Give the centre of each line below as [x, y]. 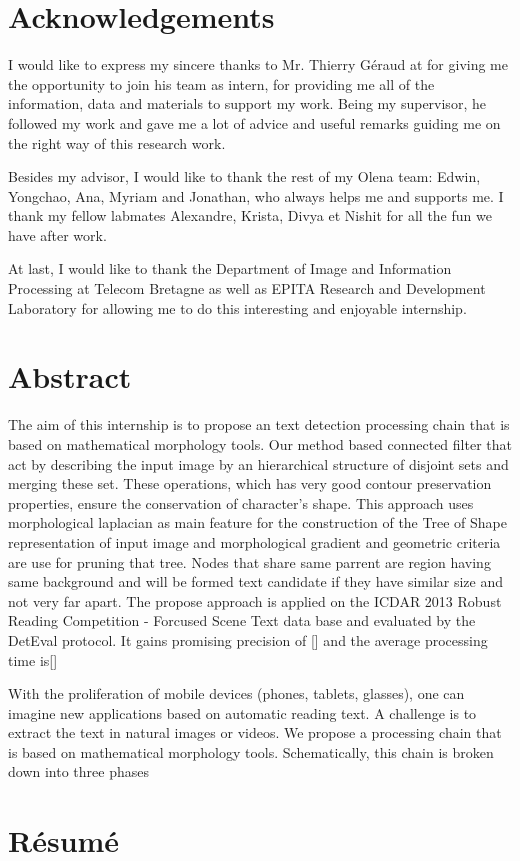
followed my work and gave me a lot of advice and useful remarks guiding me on [254, 122]
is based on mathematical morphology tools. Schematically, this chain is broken [251, 751]
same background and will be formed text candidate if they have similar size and [256, 581]
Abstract [70, 376]
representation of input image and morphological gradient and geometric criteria [254, 541]
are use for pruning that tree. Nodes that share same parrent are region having [249, 561]
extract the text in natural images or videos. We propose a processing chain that [255, 732]
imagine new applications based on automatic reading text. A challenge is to [242, 712]
